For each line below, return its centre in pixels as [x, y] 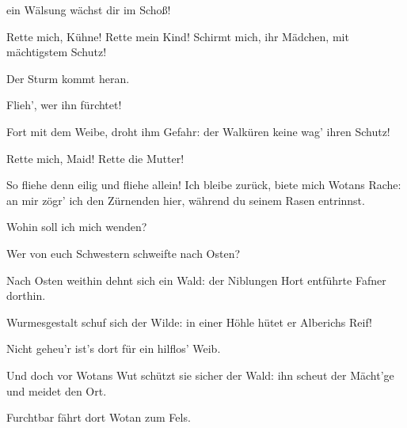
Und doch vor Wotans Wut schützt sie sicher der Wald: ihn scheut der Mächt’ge [200, 375]
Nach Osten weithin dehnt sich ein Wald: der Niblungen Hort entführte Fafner [196, 280]
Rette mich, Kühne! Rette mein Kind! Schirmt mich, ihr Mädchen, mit [178, 36]
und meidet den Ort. [57, 390]
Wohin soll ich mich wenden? [77, 227]
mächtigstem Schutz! [57, 52]
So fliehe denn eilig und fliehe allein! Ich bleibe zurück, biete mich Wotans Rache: [204, 185]
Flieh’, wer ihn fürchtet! [64, 105]
